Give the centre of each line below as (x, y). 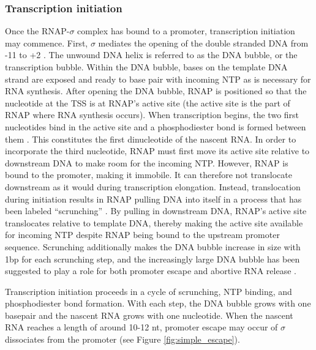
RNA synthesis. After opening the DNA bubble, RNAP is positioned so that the (156, 91)
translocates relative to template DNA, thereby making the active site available (154, 222)
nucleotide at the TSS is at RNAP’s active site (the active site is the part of (148, 102)
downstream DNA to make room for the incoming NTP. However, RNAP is (147, 162)
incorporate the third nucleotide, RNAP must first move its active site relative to (157, 151)
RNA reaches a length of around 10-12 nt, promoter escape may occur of (141, 327)
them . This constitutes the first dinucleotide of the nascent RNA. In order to (151, 139)
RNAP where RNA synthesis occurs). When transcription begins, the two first (152, 115)
